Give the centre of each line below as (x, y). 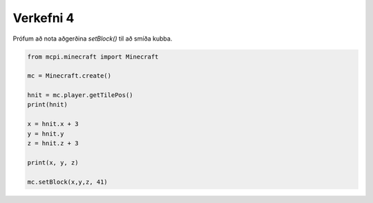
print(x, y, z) (53, 162)
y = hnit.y (46, 133)
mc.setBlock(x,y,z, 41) (68, 182)
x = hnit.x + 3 (53, 124)
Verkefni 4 (44, 18)
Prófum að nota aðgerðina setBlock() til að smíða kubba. (93, 39)
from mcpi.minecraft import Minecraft (93, 56)
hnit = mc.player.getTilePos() (80, 95)
